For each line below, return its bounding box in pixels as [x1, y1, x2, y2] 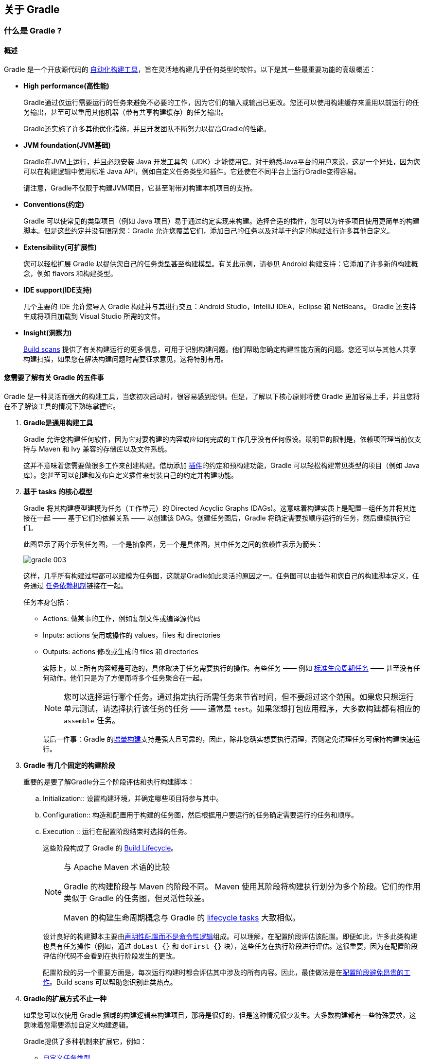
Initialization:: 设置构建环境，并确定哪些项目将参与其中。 [43, 794, 223, 802]
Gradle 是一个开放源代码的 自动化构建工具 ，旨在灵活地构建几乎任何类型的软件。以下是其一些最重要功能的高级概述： [4, 65, 376, 73]
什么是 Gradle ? [4, 26, 62, 36]
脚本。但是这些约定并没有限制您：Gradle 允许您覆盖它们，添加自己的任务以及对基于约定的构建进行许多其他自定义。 [23, 226, 394, 235]
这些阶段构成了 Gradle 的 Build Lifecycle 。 [43, 843, 178, 852]
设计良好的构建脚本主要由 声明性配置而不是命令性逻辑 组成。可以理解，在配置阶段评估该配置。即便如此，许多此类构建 [43, 932, 417, 940]
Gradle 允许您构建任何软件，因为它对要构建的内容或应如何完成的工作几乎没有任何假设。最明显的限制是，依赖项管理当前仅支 [23, 434, 421, 443]
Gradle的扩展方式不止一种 [23, 994, 107, 1003]
